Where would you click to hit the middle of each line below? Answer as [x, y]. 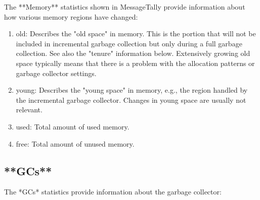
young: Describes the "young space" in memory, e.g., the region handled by [132, 90]
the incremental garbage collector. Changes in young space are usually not [131, 99]
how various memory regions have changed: [71, 16]
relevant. [29, 110]
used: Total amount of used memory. [73, 126]
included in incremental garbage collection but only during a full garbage [129, 43]
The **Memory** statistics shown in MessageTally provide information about [125, 7]
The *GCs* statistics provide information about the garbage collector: [113, 192]
